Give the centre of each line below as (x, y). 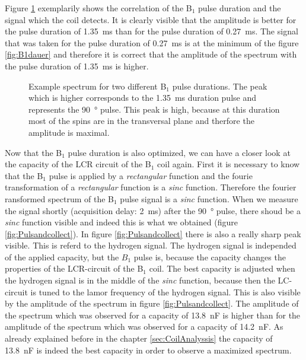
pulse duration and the (240, 8)
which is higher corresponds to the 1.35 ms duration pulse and (143, 98)
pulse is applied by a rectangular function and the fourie (151, 175)
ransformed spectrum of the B (60, 198)
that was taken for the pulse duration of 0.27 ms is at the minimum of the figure (152, 42)
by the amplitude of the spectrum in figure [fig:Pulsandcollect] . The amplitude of (152, 303)
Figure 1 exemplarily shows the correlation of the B (98, 8)
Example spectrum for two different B (98, 86)
